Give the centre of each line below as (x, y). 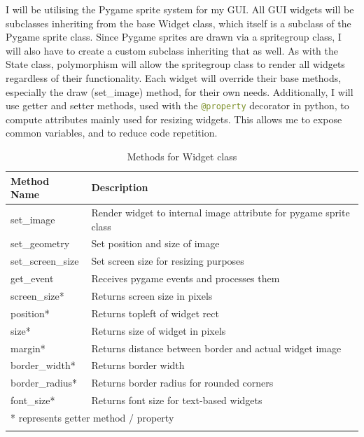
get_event (32, 278)
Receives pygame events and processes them (185, 278)
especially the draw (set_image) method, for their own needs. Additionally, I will (180, 91)
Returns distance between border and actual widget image (216, 348)
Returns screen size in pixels (152, 296)
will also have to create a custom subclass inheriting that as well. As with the (172, 50)
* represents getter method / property (92, 417)
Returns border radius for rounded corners (182, 383)
